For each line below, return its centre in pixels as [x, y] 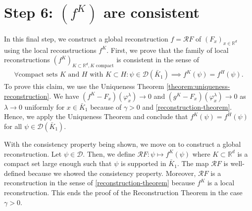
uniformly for [45, 106]
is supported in [144, 163]
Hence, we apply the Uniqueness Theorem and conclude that [96, 116]
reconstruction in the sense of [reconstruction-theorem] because [100, 183]
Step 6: [28, 12]
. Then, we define [109, 153]
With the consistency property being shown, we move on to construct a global [123, 144]
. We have [64, 96]
